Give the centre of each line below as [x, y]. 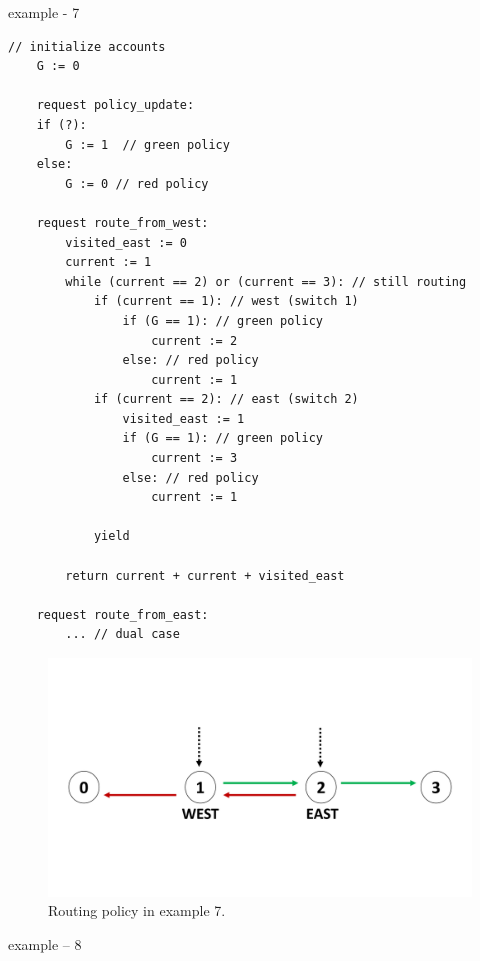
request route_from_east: [122, 614]
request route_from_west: [122, 222]
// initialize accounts [87, 46]
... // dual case [122, 634]
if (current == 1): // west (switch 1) [226, 301]
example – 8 [45, 943]
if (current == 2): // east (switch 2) [226, 399]
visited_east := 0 [126, 242]
